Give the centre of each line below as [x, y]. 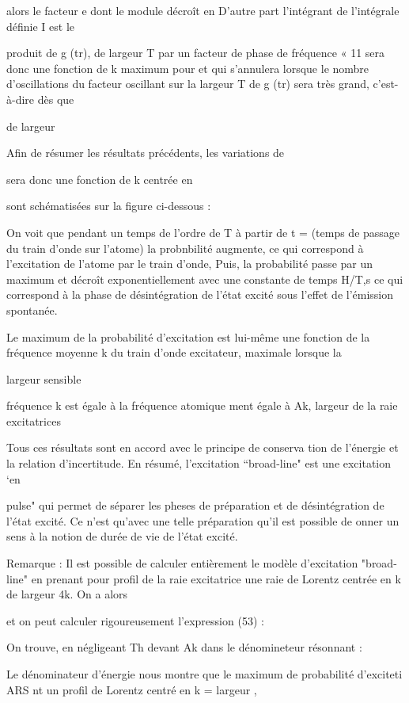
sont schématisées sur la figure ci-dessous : [109, 206]
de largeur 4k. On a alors [67, 594]
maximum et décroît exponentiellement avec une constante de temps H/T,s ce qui [205, 279]
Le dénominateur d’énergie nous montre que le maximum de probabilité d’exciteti [204, 674]
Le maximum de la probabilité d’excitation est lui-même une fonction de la [188, 336]
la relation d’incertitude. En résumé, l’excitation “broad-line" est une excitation [199, 463]
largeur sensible [44, 378]
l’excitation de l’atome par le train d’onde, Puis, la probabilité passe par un [190, 264]
